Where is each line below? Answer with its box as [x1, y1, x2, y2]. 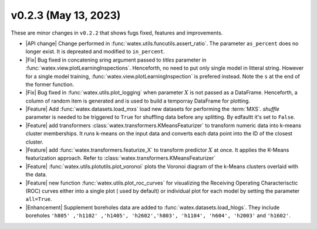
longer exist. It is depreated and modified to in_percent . [25, 48, 166, 55]
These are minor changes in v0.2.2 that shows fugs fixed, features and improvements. [11, 29, 223, 36]
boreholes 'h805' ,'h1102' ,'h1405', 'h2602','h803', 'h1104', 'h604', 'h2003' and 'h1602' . [25, 212, 291, 219]
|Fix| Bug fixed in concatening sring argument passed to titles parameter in [25, 56, 207, 63]
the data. [25, 171, 47, 178]
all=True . [25, 196, 52, 203]
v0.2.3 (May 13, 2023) [11, 9, 121, 22]
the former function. [25, 81, 75, 88]
